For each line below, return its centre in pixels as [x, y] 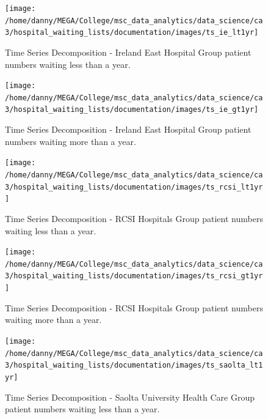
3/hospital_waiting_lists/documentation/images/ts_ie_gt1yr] [132, 110]
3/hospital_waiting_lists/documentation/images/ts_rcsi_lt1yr [134, 187]
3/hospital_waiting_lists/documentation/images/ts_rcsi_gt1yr [134, 276]
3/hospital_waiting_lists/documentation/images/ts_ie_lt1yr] [132, 33]
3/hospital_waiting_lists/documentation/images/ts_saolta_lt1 [134, 365]
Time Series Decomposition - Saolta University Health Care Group [130, 397]
